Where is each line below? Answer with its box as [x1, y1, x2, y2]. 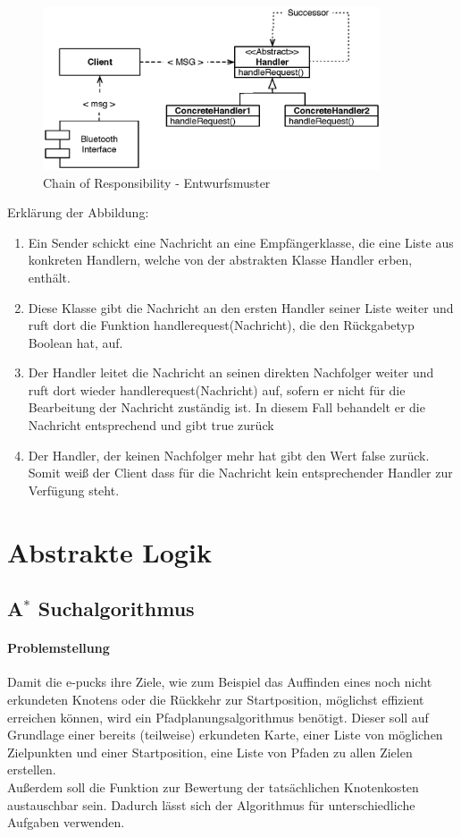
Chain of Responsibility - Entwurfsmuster [43, 173, 271, 191]
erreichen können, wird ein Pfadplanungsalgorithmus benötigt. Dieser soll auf [7, 707, 429, 726]
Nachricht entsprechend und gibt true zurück [28, 416, 274, 435]
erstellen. [7, 760, 56, 779]
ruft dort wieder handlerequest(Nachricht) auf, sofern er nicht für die [28, 380, 406, 399]
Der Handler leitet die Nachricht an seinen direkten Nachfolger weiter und [28, 363, 434, 382]
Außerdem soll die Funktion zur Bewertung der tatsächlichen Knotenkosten [7, 777, 419, 796]
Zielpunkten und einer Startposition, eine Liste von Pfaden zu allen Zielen [7, 742, 413, 761]
